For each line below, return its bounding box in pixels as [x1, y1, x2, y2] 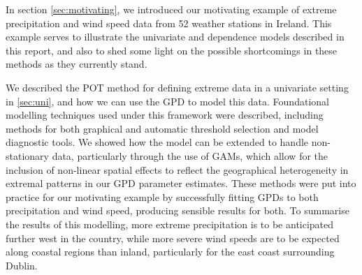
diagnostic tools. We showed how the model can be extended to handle [6, 135, 309, 149]
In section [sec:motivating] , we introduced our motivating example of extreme [6, 2, 337, 16]
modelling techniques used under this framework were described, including [6, 107, 324, 122]
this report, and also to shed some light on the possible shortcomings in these [6, 43, 338, 57]
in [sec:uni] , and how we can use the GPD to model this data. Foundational [6, 94, 329, 108]
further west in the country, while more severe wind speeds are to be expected [6, 230, 340, 245]
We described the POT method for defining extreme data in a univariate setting [6, 80, 349, 94]
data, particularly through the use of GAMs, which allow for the [52, 148, 328, 163]
